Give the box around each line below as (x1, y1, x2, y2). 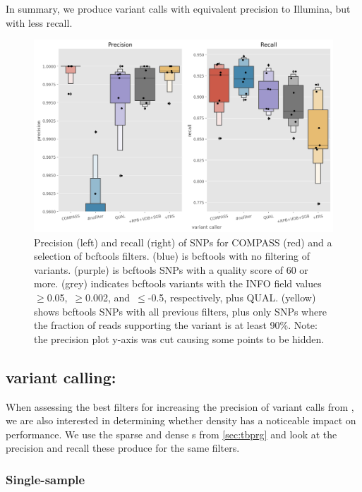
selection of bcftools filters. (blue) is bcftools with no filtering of (34, 248, 310, 263)
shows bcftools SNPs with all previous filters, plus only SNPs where (34, 304, 327, 318)
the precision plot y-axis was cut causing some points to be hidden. (34, 331, 325, 346)
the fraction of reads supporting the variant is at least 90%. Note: (34, 318, 318, 332)
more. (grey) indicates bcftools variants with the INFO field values (34, 276, 322, 291)
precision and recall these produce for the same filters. (6, 440, 240, 455)
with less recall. (6, 15, 73, 30)
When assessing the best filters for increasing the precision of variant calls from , (6, 399, 354, 414)
